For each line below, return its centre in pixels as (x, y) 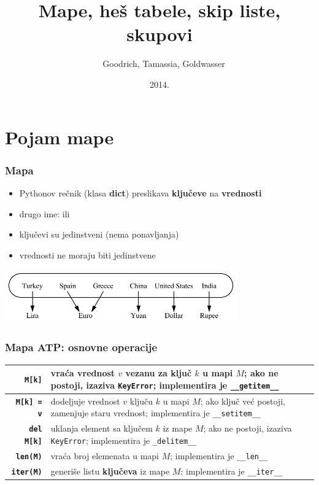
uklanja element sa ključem (102, 428)
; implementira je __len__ (219, 455)
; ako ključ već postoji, (243, 401)
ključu (141, 401)
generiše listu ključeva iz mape (110, 471)
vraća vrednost (83, 373)
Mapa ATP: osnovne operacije (81, 347)
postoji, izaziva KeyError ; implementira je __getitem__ (165, 385)
